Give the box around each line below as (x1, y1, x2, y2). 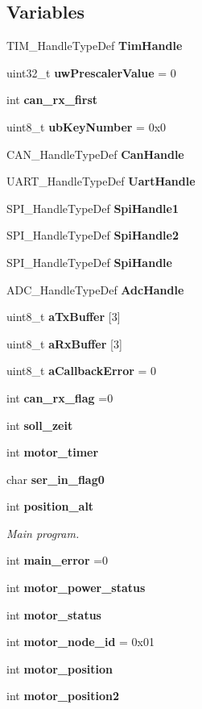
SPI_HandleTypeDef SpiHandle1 (6, 199, 179, 216)
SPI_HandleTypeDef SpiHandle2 (6, 227, 179, 244)
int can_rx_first (6, 91, 97, 108)
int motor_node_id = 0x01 (6, 633, 155, 650)
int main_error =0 (6, 552, 109, 569)
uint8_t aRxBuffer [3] (6, 335, 122, 352)
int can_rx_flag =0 (6, 389, 113, 406)
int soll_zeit (6, 416, 73, 433)
